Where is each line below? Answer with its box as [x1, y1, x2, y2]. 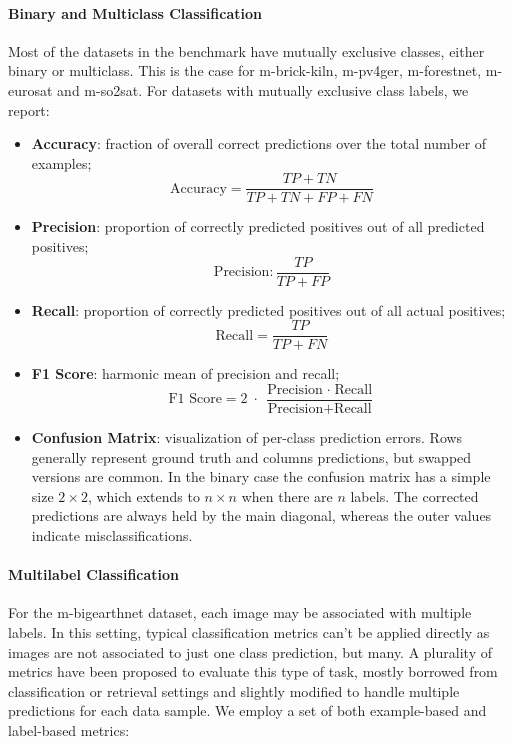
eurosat [8, 79, 53, 100]
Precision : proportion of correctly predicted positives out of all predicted [31, 216, 485, 237]
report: [8, 99, 50, 120]
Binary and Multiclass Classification [8, 2, 262, 23]
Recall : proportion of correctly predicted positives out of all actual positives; [31, 299, 506, 320]
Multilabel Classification [8, 564, 180, 585]
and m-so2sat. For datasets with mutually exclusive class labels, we [57, 79, 469, 100]
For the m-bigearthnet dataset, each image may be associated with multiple [8, 602, 472, 623]
